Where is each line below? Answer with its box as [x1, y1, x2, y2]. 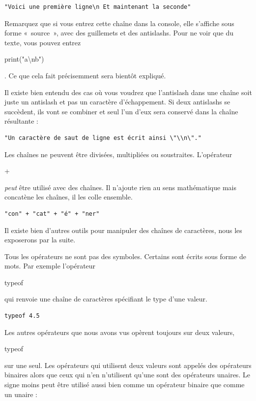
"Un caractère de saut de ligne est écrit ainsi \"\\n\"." [4, 134, 201, 141]
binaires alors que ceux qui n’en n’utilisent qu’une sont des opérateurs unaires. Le [4, 369, 250, 380]
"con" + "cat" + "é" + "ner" [4, 210, 100, 217]
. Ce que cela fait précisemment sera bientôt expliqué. [4, 70, 166, 80]
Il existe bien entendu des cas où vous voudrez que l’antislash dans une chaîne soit [4, 87, 252, 97]
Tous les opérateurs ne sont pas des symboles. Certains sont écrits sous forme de [4, 251, 246, 261]
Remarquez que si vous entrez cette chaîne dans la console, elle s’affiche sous [4, 18, 234, 28]
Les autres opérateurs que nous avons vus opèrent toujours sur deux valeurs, [4, 327, 235, 337]
